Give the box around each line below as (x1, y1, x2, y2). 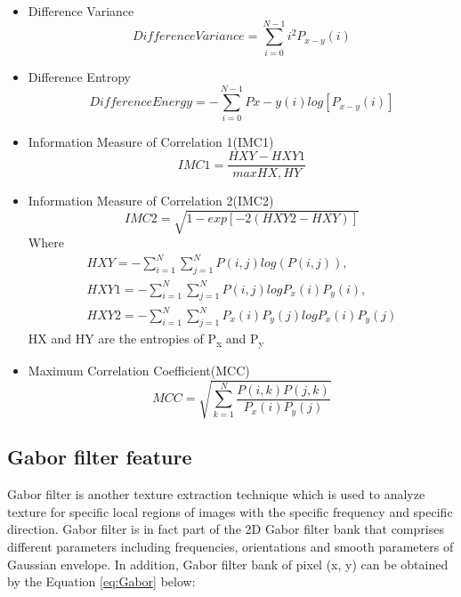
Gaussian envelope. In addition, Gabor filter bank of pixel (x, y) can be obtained (7, 554, 449, 573)
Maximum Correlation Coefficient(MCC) (28, 360, 250, 379)
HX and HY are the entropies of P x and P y (28, 328, 264, 350)
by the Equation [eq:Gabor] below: (7, 572, 196, 591)
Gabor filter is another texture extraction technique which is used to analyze (7, 485, 425, 504)
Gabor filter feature (7, 443, 192, 471)
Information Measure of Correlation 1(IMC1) (28, 133, 274, 151)
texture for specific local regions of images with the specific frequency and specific (7, 502, 453, 520)
